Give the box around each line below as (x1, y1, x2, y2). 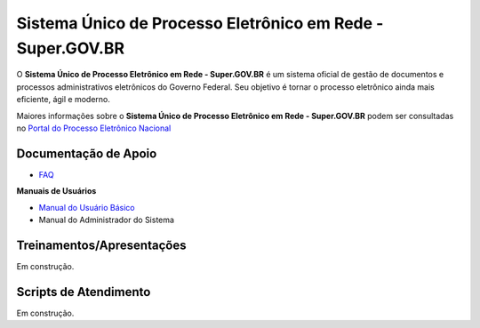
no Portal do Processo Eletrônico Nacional (16, 123, 172, 133)
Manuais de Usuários (16, 186, 97, 196)
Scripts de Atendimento (16, 284, 151, 300)
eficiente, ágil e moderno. (16, 94, 110, 105)
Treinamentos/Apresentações (16, 237, 187, 252)
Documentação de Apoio (16, 146, 157, 161)
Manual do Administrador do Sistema (38, 214, 175, 225)
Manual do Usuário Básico (38, 202, 135, 212)
